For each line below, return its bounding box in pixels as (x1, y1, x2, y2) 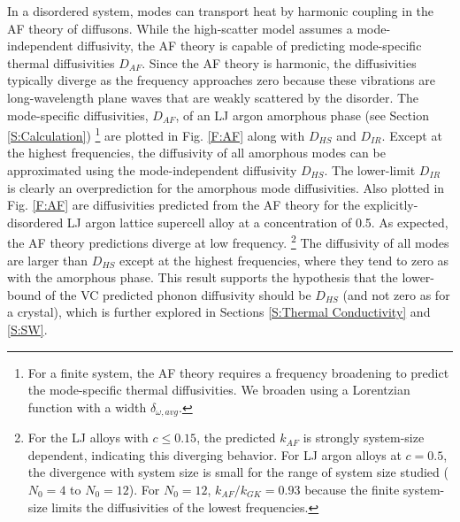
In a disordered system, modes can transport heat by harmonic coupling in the (7, 2, 434, 19)
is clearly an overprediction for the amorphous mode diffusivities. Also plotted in (7, 178, 445, 196)
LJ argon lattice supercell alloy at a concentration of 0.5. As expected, (66, 212, 448, 231)
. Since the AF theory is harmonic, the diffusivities (142, 53, 417, 72)
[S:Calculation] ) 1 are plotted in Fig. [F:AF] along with (7, 124, 305, 144)
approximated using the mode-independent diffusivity (7, 161, 297, 179)
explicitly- (364, 196, 418, 214)
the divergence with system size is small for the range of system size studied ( (27, 463, 448, 481)
